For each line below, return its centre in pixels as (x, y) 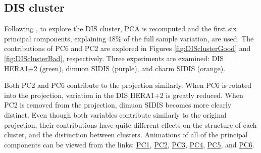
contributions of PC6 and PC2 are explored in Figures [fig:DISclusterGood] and (127, 48)
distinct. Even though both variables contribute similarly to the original (115, 114)
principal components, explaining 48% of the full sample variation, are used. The (129, 38)
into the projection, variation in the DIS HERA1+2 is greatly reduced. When (124, 95)
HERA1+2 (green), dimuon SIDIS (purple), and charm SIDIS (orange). (115, 68)
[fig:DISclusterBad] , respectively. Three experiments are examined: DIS (114, 58)
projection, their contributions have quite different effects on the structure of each (130, 124)
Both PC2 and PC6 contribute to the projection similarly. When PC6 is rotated (128, 85)
